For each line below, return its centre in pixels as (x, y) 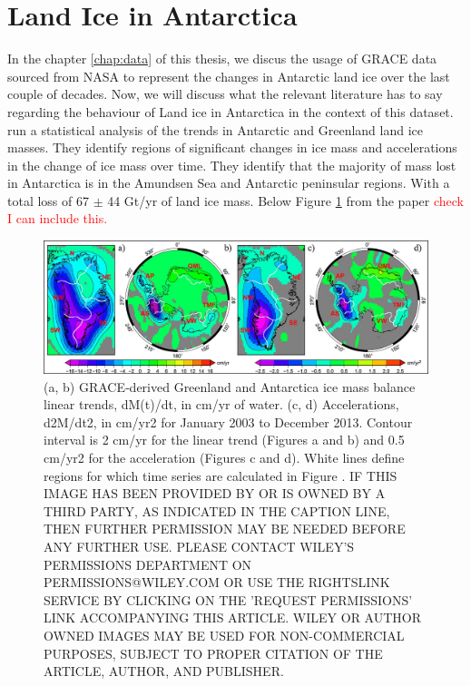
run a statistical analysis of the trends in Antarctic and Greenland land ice (215, 129)
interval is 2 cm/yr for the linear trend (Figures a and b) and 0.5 (224, 440)
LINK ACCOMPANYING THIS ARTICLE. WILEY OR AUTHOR (233, 617)
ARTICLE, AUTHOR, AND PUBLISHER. (164, 671)
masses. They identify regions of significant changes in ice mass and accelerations (232, 147)
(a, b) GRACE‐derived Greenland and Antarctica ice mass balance (230, 386)
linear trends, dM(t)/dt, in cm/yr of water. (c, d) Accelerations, (221, 404)
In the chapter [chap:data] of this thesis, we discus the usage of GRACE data (222, 59)
